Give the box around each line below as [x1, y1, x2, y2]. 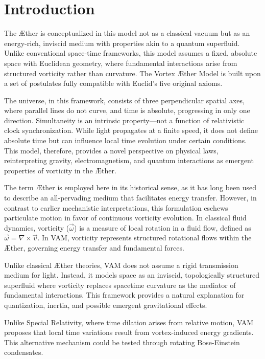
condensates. [4, 347, 43, 357]
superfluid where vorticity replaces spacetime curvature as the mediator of [4, 279, 236, 290]
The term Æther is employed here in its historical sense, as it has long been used [4, 182, 257, 193]
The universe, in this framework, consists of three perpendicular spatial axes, [4, 95, 245, 105]
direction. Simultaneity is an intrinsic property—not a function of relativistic [4, 115, 245, 125]
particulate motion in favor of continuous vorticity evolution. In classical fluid [4, 212, 247, 223]
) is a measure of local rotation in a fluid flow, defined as [74, 222, 251, 233]
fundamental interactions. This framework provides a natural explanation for [4, 289, 245, 300]
